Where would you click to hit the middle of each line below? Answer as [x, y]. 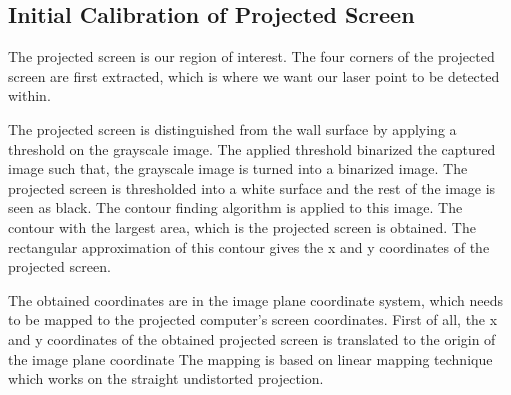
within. [29, 95]
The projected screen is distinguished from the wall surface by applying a [232, 128]
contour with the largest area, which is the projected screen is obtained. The [242, 226]
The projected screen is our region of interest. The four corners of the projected [251, 56]
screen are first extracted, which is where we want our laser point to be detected [254, 75]
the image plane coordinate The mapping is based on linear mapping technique [250, 358]
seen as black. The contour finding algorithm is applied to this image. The [235, 207]
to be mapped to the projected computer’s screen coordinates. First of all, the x [253, 319]
